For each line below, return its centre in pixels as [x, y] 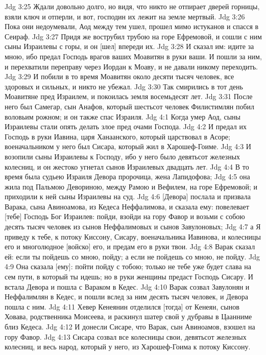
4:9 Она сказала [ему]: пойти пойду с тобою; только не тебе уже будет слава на [128, 266]
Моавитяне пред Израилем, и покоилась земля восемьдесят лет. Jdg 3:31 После [129, 96]
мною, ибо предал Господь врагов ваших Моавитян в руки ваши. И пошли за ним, [133, 56]
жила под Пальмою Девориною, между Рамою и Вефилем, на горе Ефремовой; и [131, 186]
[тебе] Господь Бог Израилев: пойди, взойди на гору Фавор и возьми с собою [125, 216]
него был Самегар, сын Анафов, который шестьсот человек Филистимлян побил [130, 106]
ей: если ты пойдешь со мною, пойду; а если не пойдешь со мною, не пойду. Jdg [132, 256]
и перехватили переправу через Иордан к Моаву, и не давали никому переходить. [131, 66]
